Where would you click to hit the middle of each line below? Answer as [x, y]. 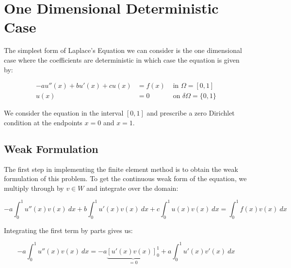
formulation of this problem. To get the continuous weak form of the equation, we [125, 178]
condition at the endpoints [43, 122]
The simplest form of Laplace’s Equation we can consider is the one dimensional [123, 50]
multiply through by [34, 188]
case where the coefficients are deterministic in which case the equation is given [122, 59]
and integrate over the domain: [132, 188]
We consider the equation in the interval [64, 113]
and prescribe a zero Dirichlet [191, 113]
